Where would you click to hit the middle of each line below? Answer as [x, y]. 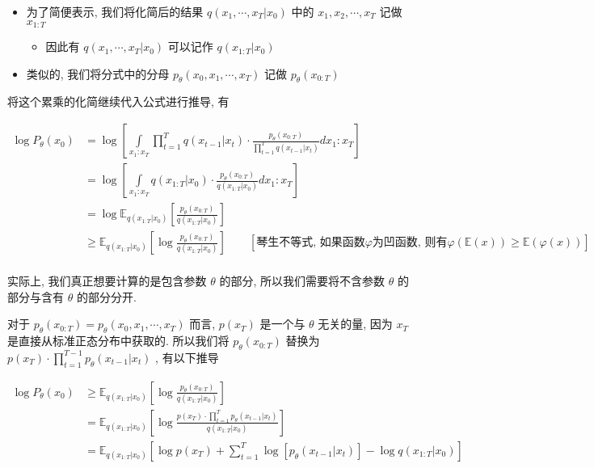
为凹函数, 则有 [410, 243]
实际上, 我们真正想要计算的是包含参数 [107, 281]
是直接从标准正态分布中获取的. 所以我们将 [118, 341]
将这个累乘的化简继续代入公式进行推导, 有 [118, 101]
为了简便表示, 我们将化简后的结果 [115, 11]
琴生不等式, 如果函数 [311, 243]
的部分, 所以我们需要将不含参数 [302, 281]
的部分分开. [106, 296]
